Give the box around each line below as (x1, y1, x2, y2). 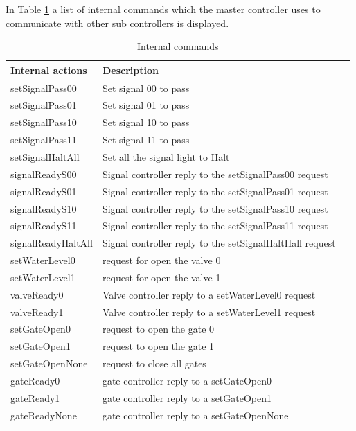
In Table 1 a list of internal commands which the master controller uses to (6, 2, 321, 16)
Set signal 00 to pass (102, 80, 190, 95)
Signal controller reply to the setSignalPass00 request (102, 166, 328, 181)
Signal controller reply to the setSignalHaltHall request (102, 236, 336, 250)
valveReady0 (10, 287, 64, 301)
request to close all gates (102, 356, 206, 371)
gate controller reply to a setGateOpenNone (102, 407, 289, 422)
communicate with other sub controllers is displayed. (6, 15, 229, 30)
